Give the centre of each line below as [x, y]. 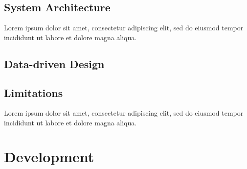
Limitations [34, 92]
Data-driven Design [54, 63]
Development [49, 156]
